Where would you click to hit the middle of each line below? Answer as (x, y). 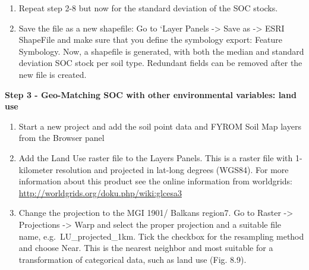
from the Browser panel (62, 138)
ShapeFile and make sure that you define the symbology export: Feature (151, 40)
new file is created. (53, 74)
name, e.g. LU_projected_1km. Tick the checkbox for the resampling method (161, 236)
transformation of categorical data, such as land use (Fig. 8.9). (133, 259)
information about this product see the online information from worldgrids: (156, 181)
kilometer (36, 169)
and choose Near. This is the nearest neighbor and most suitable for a (146, 248)
